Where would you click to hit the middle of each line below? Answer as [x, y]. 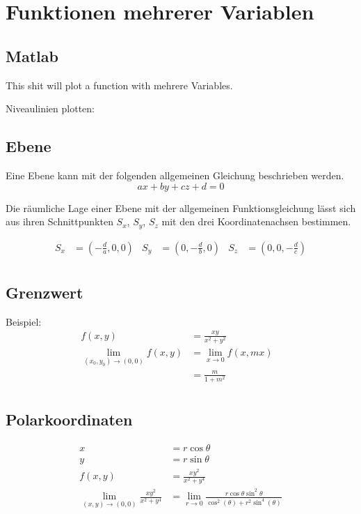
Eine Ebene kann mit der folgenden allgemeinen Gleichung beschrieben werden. [175, 175]
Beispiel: [24, 321]
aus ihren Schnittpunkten [59, 221]
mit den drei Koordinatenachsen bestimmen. [256, 221]
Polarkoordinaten [69, 419]
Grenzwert [45, 293]
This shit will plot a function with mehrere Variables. [119, 85]
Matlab [32, 55]
